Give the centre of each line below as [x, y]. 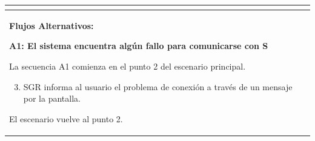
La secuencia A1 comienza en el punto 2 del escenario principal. [128, 66]
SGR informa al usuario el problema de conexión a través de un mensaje [158, 86]
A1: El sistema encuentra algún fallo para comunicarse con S [139, 46]
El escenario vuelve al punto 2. [66, 118]
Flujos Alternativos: [51, 25]
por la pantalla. [52, 98]
